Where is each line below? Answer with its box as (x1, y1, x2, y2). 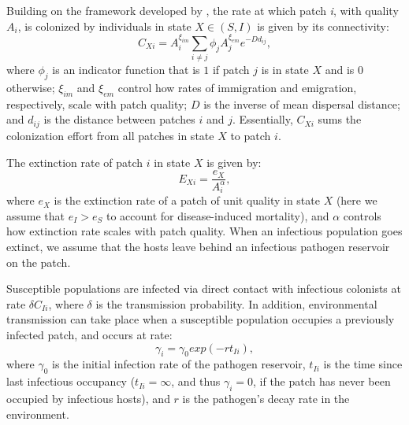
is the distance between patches (43, 111, 195, 128)
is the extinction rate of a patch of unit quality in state (54, 192, 320, 209)
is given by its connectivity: (257, 17, 389, 34)
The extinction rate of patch (6, 153, 143, 170)
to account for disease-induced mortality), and (106, 207, 329, 224)
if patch (212, 61, 250, 78)
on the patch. (6, 253, 71, 270)
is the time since (323, 356, 403, 372)
